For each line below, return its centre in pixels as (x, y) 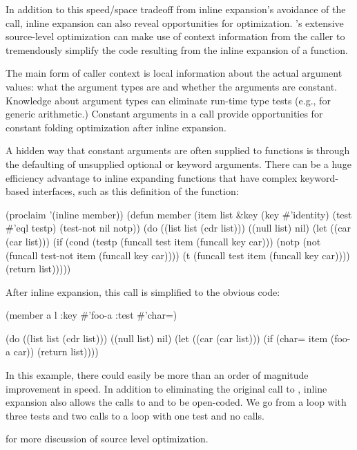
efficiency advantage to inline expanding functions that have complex (152, 177)
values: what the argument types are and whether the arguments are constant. (171, 86)
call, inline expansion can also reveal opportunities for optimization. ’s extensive (175, 22)
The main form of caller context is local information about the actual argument (174, 73)
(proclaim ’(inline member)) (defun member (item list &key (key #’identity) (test (179, 214)
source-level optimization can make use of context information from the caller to (175, 36)
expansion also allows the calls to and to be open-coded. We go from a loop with (176, 402)
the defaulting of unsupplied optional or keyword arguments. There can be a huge (178, 163)
